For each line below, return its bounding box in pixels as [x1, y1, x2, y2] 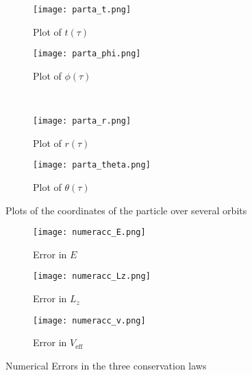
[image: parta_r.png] [33, 116, 131, 126]
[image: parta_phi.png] [33, 49, 141, 59]
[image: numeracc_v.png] [33, 315, 146, 326]
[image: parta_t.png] [33, 5, 131, 14]
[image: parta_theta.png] [33, 160, 151, 170]
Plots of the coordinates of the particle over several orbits [5, 203, 247, 217]
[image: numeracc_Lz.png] [33, 271, 151, 282]
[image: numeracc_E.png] [33, 227, 146, 238]
